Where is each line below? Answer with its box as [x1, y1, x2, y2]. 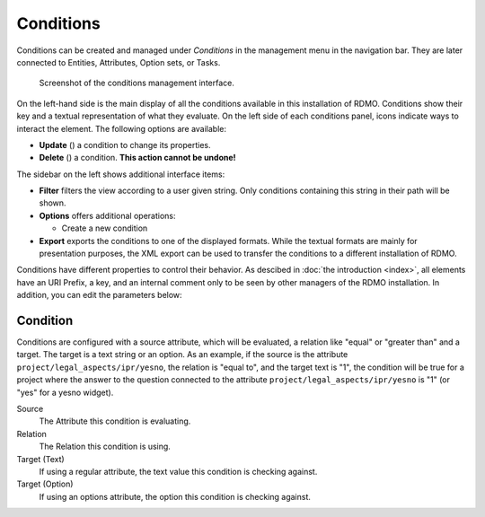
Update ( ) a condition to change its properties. [39, 139, 211, 150]
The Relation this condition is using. [39, 441, 171, 452]
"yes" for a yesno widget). [16, 387, 114, 398]
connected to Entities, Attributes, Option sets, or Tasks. [16, 57, 221, 67]
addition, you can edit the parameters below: [16, 290, 183, 301]
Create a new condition [61, 223, 148, 233]
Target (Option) [16, 478, 74, 489]
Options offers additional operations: [39, 210, 176, 221]
